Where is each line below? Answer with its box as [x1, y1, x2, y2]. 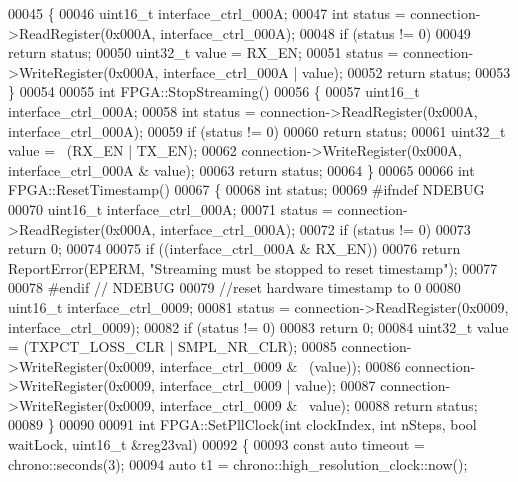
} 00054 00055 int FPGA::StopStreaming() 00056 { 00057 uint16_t [8, 81, 420, 102]
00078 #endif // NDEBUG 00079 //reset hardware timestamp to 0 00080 [8, 277, 461, 298]
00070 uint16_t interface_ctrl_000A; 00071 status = [8, 198, 333, 219]
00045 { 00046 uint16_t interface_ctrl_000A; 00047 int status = [8, 3, 406, 23]
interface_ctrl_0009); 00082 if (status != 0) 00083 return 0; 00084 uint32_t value [8, 316, 509, 337]
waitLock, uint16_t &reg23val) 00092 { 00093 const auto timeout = [8, 434, 425, 455]
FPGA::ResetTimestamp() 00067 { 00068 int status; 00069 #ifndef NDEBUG [8, 179, 485, 200]
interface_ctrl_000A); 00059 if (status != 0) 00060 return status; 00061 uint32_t [8, 120, 506, 141]
